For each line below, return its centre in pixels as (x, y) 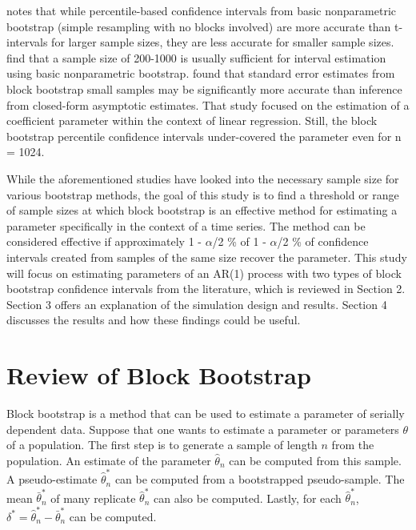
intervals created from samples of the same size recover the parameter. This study (207, 257)
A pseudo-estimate (52, 479)
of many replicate (93, 498)
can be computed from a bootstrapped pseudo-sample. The (260, 479)
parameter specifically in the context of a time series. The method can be (186, 225)
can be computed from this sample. (315, 460)
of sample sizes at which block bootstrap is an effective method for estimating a (202, 210)
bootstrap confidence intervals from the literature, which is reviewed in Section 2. (206, 289)
